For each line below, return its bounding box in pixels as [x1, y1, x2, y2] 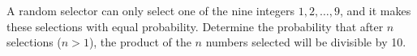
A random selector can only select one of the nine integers [6, 2, 294, 18]
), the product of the [88, 34, 191, 50]
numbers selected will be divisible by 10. [205, 34, 406, 50]
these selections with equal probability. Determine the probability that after [6, 18, 384, 34]
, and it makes [340, 2, 411, 18]
